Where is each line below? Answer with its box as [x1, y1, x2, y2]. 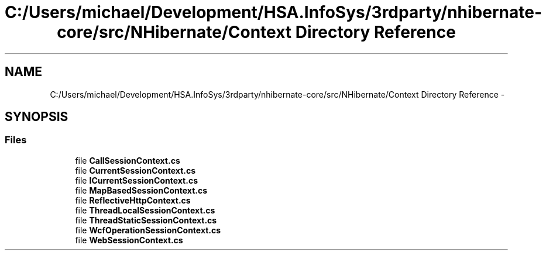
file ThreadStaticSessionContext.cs [75, 215, 217, 225]
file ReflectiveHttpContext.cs [75, 195, 191, 205]
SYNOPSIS [5, 109, 68, 125]
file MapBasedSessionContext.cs [75, 185, 208, 195]
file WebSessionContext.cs [75, 235, 183, 245]
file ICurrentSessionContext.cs [75, 175, 198, 185]
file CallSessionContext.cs [75, 155, 180, 166]
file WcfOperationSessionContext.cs [75, 225, 221, 235]
